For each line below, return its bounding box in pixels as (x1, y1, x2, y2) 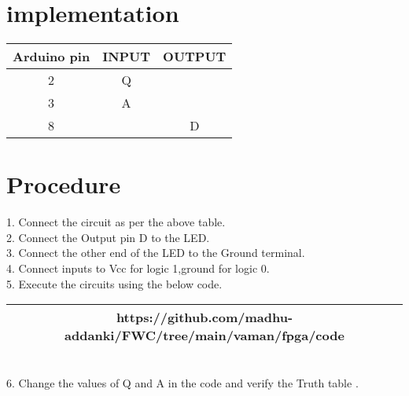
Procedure (6, 168, 121, 200)
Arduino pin (13, 47, 90, 66)
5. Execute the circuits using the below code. (6, 275, 223, 291)
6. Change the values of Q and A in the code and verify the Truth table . (6, 374, 359, 390)
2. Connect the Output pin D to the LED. (6, 229, 210, 245)
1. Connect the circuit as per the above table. (6, 214, 226, 230)
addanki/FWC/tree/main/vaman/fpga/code (64, 326, 345, 345)
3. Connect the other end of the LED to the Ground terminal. (6, 244, 305, 261)
